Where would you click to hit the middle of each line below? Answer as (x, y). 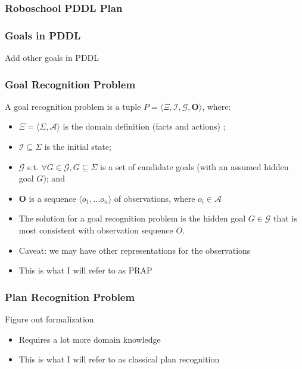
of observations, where (155, 198)
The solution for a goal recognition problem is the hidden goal (132, 218)
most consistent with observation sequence (96, 230)
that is (285, 218)
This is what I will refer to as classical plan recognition (119, 359)
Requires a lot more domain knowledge (90, 339)
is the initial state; (78, 147)
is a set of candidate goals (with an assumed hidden (194, 166)
